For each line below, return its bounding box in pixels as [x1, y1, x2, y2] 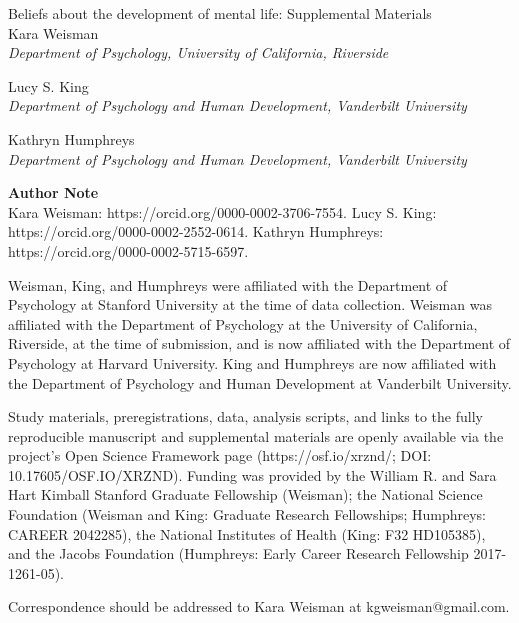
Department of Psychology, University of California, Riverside [8, 42, 389, 63]
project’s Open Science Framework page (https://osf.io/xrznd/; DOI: [8, 445, 432, 466]
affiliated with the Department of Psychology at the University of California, [8, 313, 478, 334]
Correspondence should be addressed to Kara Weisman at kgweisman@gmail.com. [8, 596, 510, 617]
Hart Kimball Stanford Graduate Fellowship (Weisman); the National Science [8, 484, 483, 505]
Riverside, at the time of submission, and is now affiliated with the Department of [8, 333, 511, 354]
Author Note [8, 182, 99, 203]
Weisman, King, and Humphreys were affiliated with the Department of [8, 274, 448, 295]
